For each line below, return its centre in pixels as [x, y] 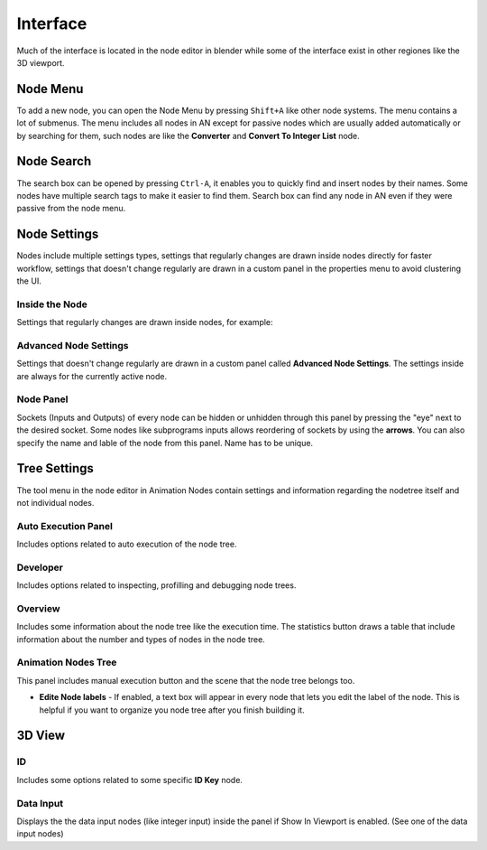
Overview [38, 608]
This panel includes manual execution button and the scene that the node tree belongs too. [186, 680]
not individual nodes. [55, 502]
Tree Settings [55, 468]
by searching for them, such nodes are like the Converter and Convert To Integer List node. [188, 135]
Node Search [54, 161]
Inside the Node [52, 304]
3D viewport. [41, 62]
